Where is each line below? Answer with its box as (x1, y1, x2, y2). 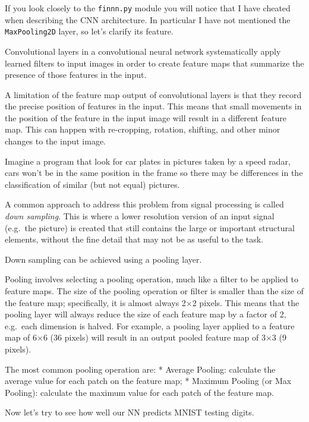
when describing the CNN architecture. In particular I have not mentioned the (5, 13, 291, 26)
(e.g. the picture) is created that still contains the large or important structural (5, 221, 295, 234)
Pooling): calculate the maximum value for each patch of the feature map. (5, 386, 274, 398)
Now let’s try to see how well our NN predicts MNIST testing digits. (5, 406, 254, 418)
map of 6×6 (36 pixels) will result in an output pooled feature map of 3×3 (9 (5, 331, 286, 344)
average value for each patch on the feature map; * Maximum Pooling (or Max (5, 374, 292, 387)
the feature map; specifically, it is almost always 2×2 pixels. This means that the (5, 296, 299, 308)
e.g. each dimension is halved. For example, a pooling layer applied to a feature (5, 319, 295, 332)
